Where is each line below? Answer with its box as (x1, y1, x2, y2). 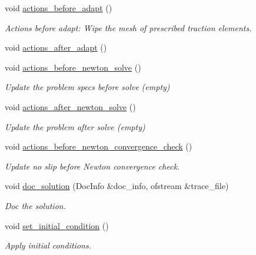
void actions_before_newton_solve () (5, 61, 141, 73)
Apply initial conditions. (5, 239, 91, 251)
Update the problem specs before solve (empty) (5, 81, 170, 93)
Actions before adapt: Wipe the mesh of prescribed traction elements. (5, 21, 252, 34)
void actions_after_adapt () (5, 41, 107, 54)
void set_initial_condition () (5, 219, 109, 231)
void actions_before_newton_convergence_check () (5, 140, 192, 153)
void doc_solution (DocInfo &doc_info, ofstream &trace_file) (5, 180, 229, 192)
